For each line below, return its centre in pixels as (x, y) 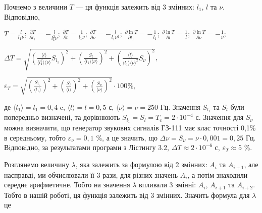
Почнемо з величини (36, 7)
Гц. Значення (180, 106)
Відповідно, (22, 16)
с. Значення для (220, 117)
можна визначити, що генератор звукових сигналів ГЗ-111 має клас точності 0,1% (130, 128)
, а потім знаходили (218, 174)
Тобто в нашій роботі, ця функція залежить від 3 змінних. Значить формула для (127, 195)
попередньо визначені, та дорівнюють (62, 117)
